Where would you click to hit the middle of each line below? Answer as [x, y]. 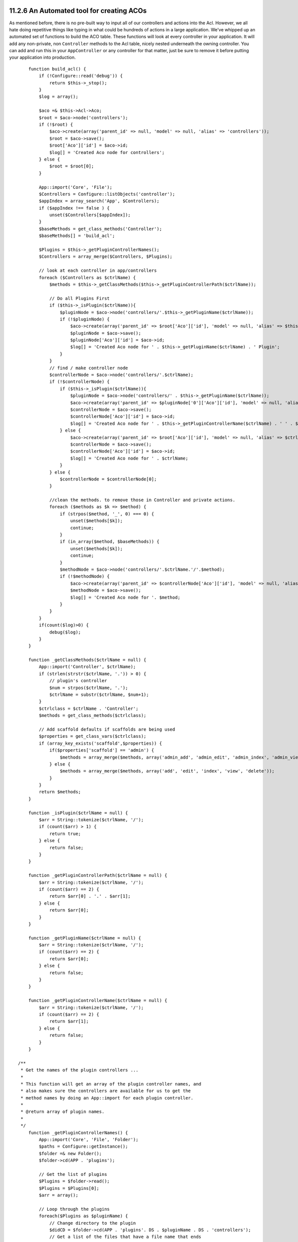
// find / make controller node [89, 368]
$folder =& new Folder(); [70, 1153]
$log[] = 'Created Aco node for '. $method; [125, 597]
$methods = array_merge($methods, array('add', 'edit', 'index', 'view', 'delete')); [167, 771]
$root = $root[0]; [72, 166]
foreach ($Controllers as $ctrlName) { [87, 277]
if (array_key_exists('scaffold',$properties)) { [101, 743]
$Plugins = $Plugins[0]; [69, 1188]
